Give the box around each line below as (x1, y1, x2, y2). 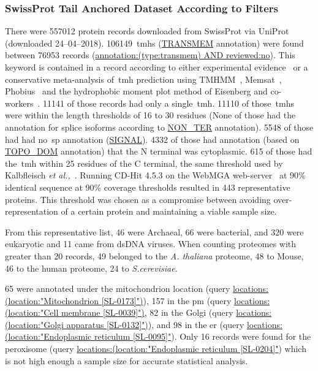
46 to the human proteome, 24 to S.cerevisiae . (5, 261, 178, 274)
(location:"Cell (5, 306, 59, 319)
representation (5, 205, 58, 218)
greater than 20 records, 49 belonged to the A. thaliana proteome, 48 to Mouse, (5, 249, 304, 262)
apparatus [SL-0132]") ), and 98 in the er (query (66, 318, 244, 331)
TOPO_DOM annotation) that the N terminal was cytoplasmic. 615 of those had (5, 145, 312, 158)
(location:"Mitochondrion (5, 294, 99, 307)
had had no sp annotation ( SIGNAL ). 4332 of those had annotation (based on (5, 132, 300, 145)
